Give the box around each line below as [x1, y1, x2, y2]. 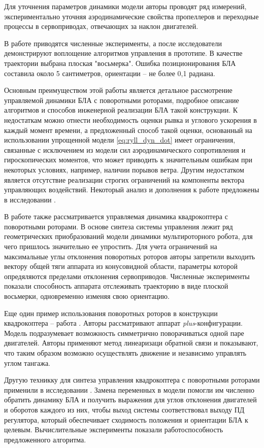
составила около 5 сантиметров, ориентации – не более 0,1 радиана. [4, 67, 215, 78]
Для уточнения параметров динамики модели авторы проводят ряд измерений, [4, 1, 247, 11]
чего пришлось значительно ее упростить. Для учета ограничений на [4, 241, 217, 252]
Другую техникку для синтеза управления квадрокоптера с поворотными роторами [4, 374, 260, 385]
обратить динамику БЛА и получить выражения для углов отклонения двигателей [4, 394, 257, 405]
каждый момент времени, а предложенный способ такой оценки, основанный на [4, 124, 252, 135]
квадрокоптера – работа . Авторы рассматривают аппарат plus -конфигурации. [4, 318, 243, 328]
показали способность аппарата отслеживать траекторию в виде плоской [4, 281, 228, 291]
